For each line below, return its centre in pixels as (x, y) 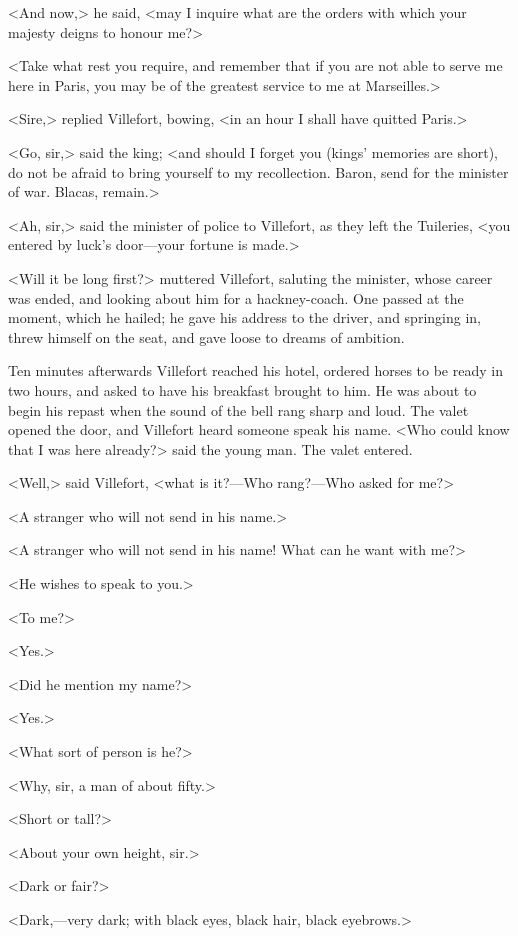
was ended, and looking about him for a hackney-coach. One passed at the (236, 297)
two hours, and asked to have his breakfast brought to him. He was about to (242, 389)
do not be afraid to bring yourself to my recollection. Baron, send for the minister (258, 171)
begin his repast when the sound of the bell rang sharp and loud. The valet (238, 409)
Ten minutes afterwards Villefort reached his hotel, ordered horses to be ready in (255, 370)
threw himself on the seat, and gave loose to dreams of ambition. (206, 336)
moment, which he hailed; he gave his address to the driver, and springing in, (244, 317)
